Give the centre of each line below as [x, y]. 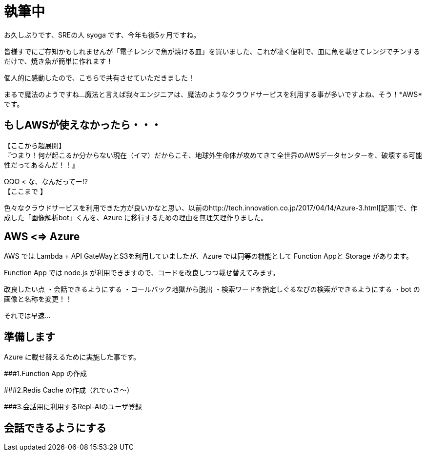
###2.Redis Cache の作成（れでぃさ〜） [69, 390]
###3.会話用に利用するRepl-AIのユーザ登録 [73, 407]
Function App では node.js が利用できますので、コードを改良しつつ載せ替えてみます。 [142, 273]
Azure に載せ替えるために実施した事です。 [72, 357]
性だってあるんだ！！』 [41, 165]
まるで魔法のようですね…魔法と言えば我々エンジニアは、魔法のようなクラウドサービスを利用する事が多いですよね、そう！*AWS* [213, 94]
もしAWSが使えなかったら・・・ [83, 125]
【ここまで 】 [25, 191]
